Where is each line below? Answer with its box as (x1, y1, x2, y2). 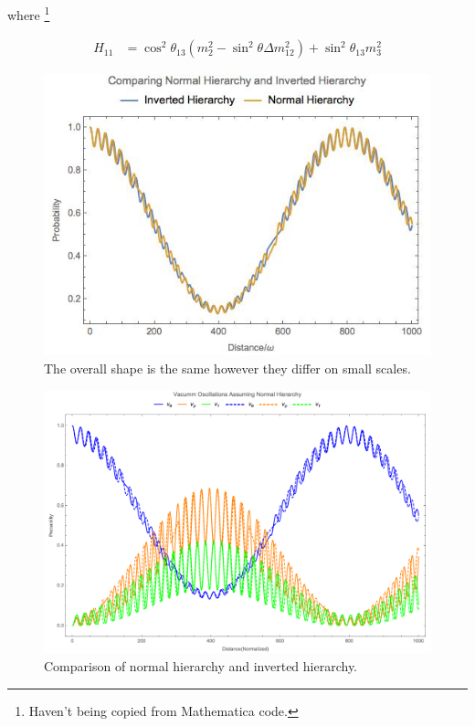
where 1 (7, 3, 50, 24)
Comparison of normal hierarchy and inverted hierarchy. (44, 657, 357, 676)
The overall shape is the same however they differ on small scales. (44, 358, 411, 377)
